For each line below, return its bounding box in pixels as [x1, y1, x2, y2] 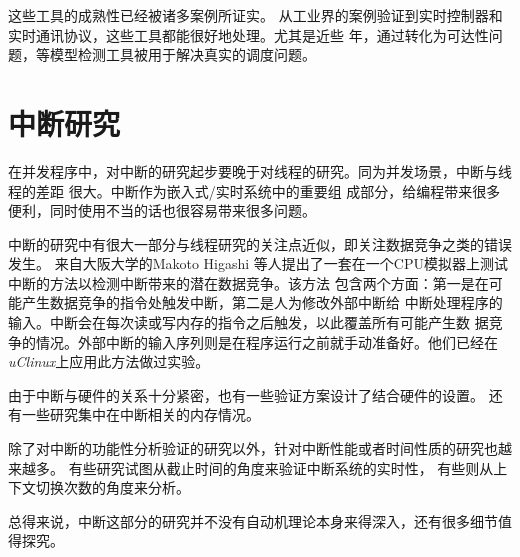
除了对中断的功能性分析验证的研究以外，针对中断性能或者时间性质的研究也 [8, 438, 498, 459]
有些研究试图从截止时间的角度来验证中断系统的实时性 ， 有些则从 [68, 457, 494, 478]
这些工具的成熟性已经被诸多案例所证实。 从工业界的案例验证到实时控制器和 [8, 5, 503, 25]
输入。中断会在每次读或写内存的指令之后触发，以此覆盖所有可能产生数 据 [8, 312, 489, 333]
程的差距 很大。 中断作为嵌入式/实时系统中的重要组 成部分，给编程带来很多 [8, 180, 501, 201]
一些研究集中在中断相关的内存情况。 [21, 404, 260, 425]
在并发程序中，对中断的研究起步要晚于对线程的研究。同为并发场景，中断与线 [8, 160, 512, 181]
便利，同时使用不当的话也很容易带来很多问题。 [8, 200, 316, 221]
